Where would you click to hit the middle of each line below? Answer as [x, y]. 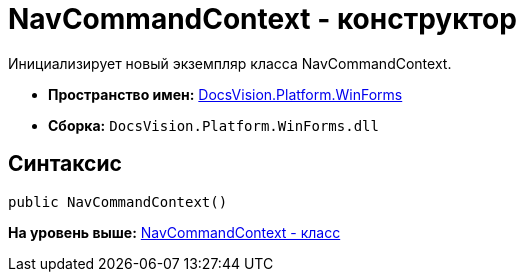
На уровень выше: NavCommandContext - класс [174, 232]
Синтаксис [65, 164]
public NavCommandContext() [118, 201]
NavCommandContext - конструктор [262, 19]
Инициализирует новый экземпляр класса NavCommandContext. [230, 63]
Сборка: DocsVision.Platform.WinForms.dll [213, 125]
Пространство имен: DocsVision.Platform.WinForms [225, 94]
